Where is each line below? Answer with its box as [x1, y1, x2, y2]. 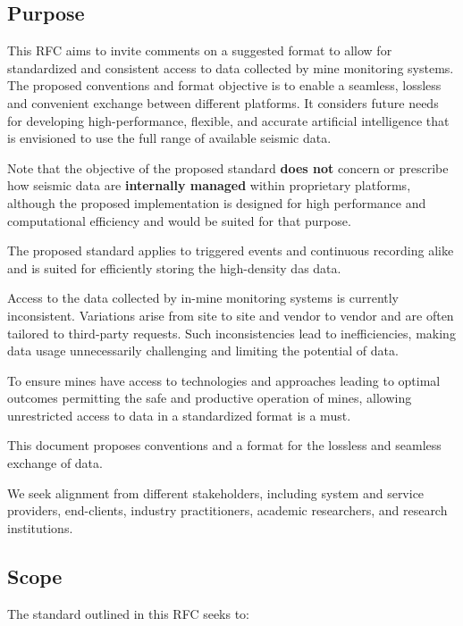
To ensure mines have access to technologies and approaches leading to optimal [7, 371, 441, 389]
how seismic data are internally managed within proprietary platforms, [7, 176, 411, 195]
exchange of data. [7, 454, 103, 472]
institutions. [7, 518, 73, 537]
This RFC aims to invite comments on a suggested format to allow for [7, 41, 392, 60]
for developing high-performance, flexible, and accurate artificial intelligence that [7, 111, 450, 129]
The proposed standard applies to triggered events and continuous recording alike [7, 241, 454, 260]
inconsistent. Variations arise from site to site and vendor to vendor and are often [7, 305, 454, 324]
